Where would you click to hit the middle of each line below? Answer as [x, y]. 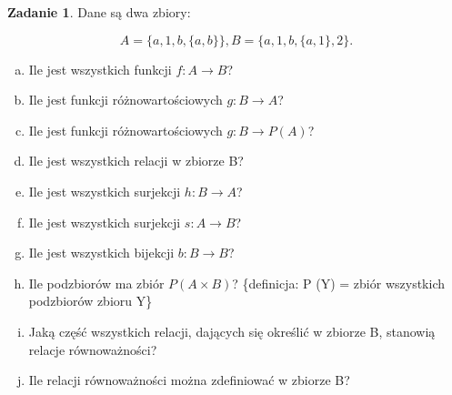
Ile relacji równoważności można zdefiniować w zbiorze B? [189, 380]
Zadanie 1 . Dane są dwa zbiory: [99, 12]
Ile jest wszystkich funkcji [100, 69]
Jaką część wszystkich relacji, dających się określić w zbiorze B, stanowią [232, 331]
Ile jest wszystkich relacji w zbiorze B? [136, 161]
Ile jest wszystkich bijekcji [101, 253]
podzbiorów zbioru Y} [90, 301]
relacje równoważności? [93, 349]
